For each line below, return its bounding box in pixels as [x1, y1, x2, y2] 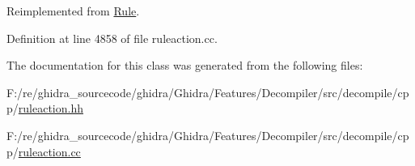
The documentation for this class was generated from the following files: [6, 57, 363, 74]
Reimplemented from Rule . [6, 2, 140, 19]
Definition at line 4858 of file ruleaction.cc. [6, 29, 218, 46]
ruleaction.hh [18, 100, 83, 117]
